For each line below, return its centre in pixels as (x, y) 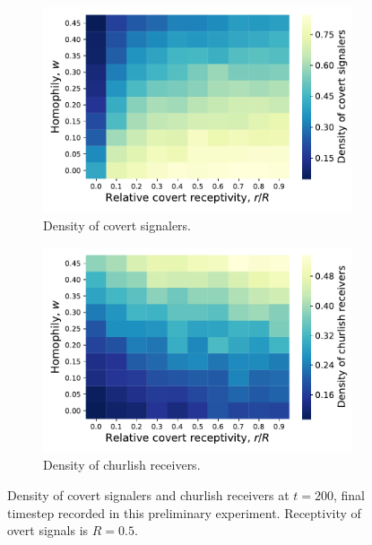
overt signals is (48, 530)
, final (349, 495)
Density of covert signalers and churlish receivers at (148, 495)
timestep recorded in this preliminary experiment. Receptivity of (184, 512)
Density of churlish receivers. (122, 465)
